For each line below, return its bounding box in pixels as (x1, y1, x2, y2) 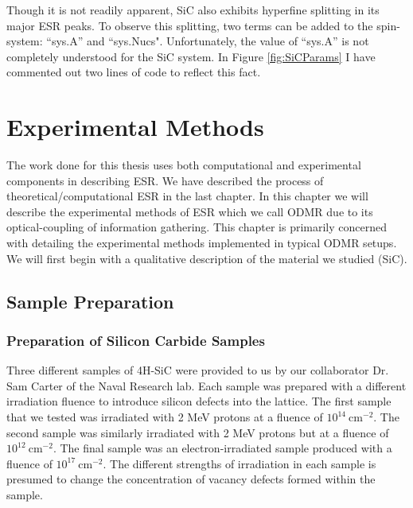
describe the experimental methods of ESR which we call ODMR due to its (6, 203, 373, 219)
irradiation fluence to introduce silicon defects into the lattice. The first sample (6, 393, 392, 409)
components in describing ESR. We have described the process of (6, 172, 324, 188)
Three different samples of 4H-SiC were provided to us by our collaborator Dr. (6, 362, 389, 378)
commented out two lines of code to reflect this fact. (6, 64, 261, 80)
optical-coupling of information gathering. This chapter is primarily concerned (6, 219, 388, 235)
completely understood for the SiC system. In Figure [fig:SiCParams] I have (6, 48, 376, 64)
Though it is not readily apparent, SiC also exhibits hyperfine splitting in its (6, 2, 380, 17)
